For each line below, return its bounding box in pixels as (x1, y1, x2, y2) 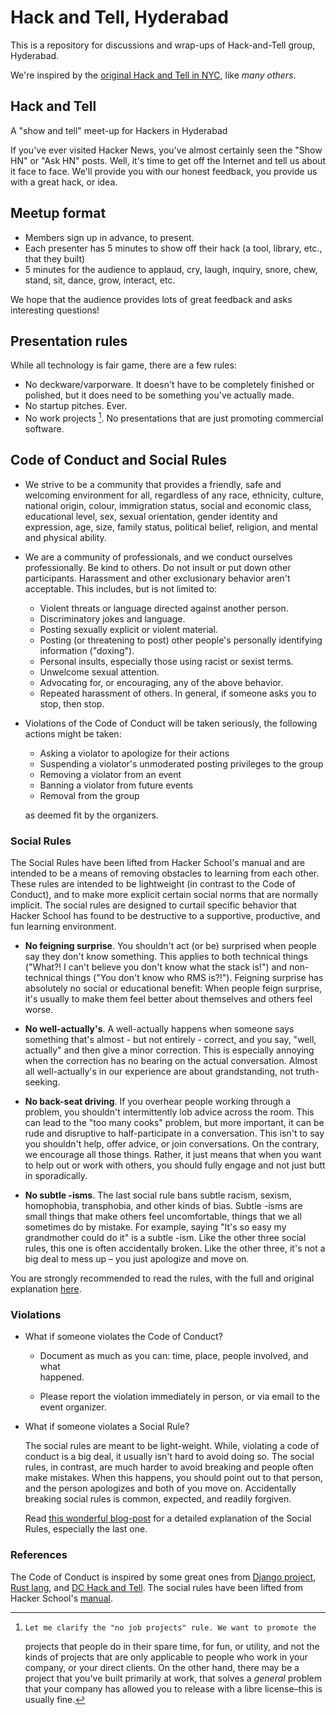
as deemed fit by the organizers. (24, 809, 159, 821)
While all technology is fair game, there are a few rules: (10, 359, 237, 371)
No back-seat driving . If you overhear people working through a (24, 1096, 292, 1108)
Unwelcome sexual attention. (39, 666, 160, 678)
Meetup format (10, 205, 107, 222)
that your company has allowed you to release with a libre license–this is (24, 1682, 323, 1695)
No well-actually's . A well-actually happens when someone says (24, 1023, 295, 1035)
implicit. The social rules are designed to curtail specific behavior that (10, 899, 297, 911)
